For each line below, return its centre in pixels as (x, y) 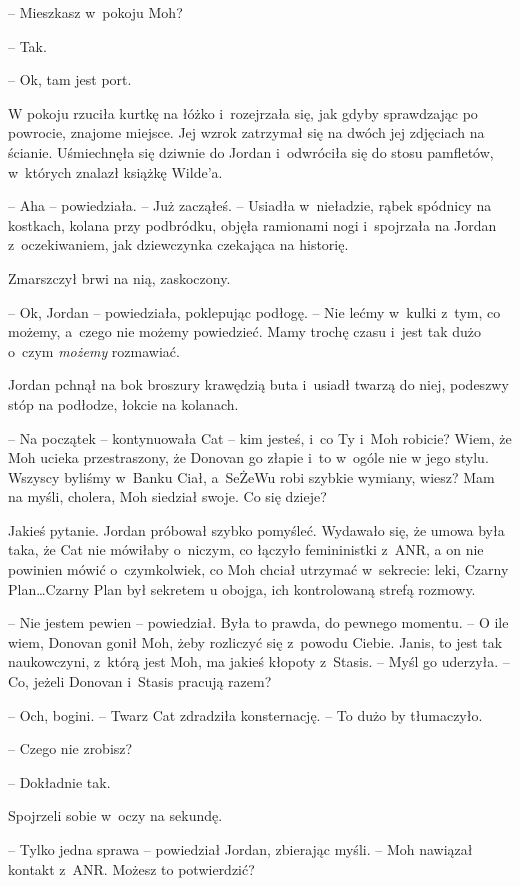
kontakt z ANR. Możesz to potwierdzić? (131, 868)
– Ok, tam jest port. (70, 79)
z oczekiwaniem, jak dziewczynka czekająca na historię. (178, 244)
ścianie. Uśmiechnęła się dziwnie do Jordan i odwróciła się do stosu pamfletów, (251, 151)
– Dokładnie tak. (59, 781)
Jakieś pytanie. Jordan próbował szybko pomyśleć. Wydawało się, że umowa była (256, 529)
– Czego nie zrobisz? (70, 748)
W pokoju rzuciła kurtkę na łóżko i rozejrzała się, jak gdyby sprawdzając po (243, 112)
